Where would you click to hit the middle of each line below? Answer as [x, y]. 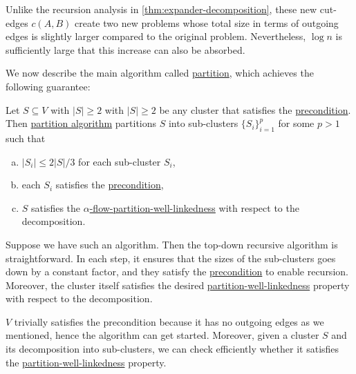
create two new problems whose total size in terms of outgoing [206, 22]
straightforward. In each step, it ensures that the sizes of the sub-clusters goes [171, 258]
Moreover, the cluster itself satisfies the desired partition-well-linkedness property [178, 285]
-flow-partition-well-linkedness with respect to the [194, 207]
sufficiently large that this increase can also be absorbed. [125, 49]
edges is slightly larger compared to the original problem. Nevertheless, [156, 36]
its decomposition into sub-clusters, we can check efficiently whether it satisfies [172, 349]
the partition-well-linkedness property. [86, 362]
